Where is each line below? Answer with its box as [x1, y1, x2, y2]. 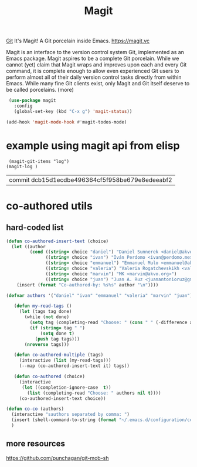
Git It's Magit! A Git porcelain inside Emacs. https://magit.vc [6, 37, 150, 45]
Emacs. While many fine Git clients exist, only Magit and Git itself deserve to [6, 80, 190, 87]
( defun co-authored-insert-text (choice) [6, 238, 109, 244]
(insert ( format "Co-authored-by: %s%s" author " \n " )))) [16, 282, 159, 288]
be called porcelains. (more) [6, 86, 74, 94]
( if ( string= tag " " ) [29, 325, 85, 331]
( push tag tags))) [35, 336, 80, 342]
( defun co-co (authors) [6, 406, 64, 412]
